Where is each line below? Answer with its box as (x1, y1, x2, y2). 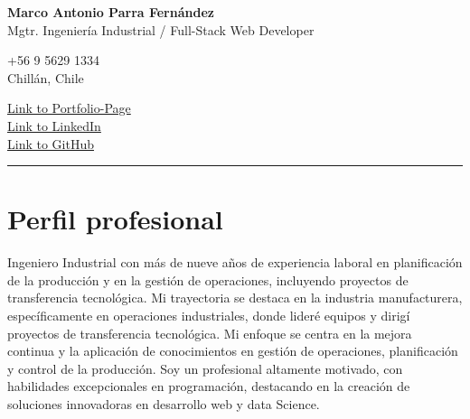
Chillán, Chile (7, 68, 84, 87)
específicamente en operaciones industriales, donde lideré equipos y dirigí (7, 306, 410, 325)
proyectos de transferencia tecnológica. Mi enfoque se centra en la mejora (7, 323, 412, 342)
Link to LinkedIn (7, 116, 101, 135)
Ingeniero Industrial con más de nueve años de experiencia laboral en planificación (7, 253, 463, 272)
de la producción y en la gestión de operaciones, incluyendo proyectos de (7, 270, 409, 289)
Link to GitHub (7, 134, 94, 153)
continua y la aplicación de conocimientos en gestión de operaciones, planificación (7, 341, 458, 360)
